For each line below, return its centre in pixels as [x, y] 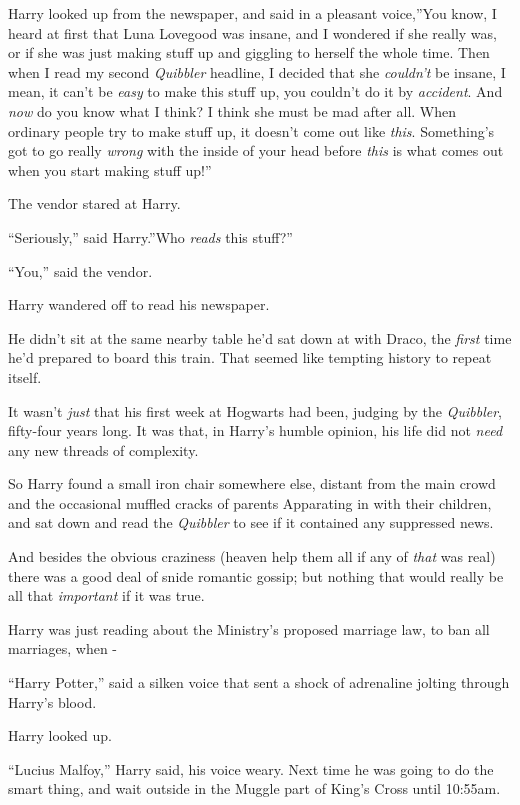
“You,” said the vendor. [80, 270]
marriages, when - [63, 648]
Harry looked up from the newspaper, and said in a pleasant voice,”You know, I [252, 13]
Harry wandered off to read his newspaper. [139, 304]
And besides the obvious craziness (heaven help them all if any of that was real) [252, 556]
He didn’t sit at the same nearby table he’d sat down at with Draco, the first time [260, 337]
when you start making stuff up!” [110, 169]
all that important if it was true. [106, 595]
